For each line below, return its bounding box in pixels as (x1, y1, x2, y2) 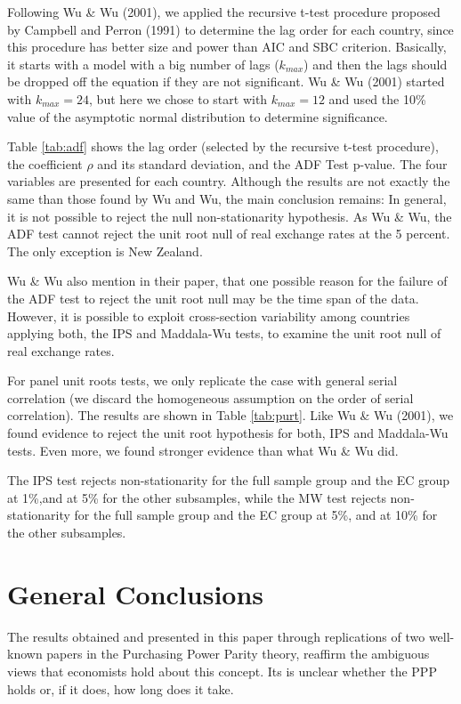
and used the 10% (328, 89, 426, 108)
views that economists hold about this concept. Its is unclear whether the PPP (7, 661, 437, 680)
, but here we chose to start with (89, 89, 268, 108)
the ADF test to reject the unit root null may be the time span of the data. (7, 288, 419, 307)
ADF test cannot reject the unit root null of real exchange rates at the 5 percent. (7, 224, 450, 243)
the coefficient (7, 154, 83, 173)
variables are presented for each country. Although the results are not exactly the (7, 172, 450, 190)
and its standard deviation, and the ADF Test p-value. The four (97, 154, 448, 173)
